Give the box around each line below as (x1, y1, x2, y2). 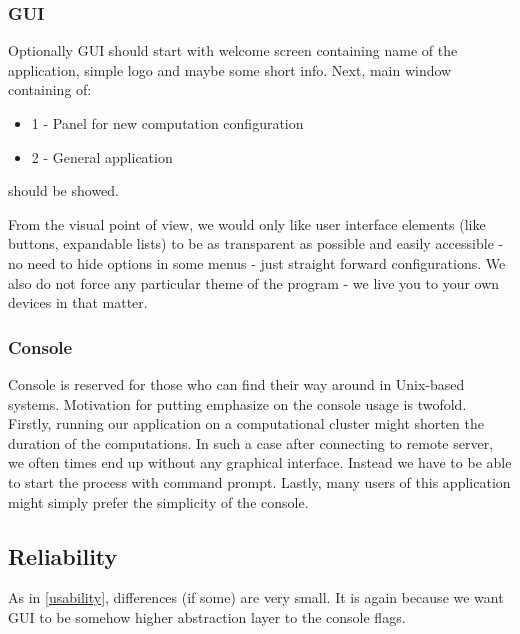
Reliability (8, 540, 118, 571)
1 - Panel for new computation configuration (31, 113, 304, 133)
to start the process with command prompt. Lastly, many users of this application (8, 471, 511, 492)
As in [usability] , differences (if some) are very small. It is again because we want (8, 587, 504, 608)
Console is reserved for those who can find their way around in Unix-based (8, 373, 465, 394)
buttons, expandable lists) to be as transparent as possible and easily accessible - (8, 233, 504, 254)
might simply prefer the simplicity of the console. (8, 491, 309, 512)
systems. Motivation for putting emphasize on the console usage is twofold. (8, 393, 467, 414)
